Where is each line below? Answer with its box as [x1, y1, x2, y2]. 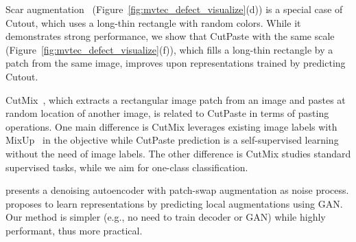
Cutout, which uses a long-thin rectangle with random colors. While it [5, 15, 301, 30]
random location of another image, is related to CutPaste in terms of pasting [5, 106, 329, 120]
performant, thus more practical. [5, 223, 143, 237]
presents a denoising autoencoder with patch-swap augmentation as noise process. [5, 183, 349, 197]
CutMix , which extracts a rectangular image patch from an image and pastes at [5, 92, 346, 107]
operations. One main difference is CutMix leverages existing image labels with [5, 119, 337, 133]
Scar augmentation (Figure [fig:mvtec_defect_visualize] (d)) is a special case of [5, 2, 343, 16]
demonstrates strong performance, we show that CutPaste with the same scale [5, 29, 335, 43]
